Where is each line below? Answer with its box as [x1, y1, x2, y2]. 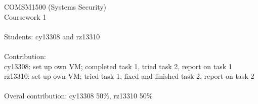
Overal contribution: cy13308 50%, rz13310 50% [4, 90, 153, 101]
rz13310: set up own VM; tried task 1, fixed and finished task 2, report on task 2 [4, 71, 254, 81]
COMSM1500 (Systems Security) [4, 2, 107, 12]
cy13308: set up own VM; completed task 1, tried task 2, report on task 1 [4, 61, 232, 71]
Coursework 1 [4, 11, 47, 22]
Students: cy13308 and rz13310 [4, 31, 100, 41]
